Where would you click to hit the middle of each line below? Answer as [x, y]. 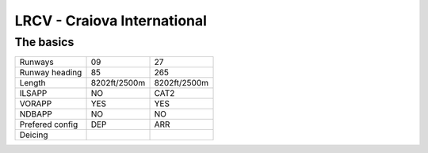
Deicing [34, 135]
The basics [44, 42]
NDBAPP [36, 114]
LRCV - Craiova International [111, 21]
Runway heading [51, 73]
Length [33, 83]
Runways [37, 62]
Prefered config [49, 124]
